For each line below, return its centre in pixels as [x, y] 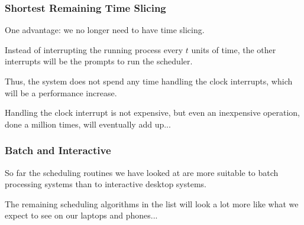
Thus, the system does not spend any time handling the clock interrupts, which [149, 81]
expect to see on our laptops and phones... [81, 215]
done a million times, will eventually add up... [88, 124]
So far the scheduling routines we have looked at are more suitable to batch [142, 172]
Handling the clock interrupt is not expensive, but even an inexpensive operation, [152, 112]
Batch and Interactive [58, 150]
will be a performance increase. [61, 92]
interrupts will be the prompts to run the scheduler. [99, 61]
